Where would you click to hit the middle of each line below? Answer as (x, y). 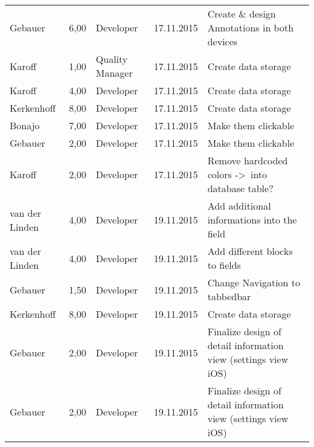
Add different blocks (250, 251)
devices (223, 41)
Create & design (242, 14)
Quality (112, 59)
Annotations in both (251, 27)
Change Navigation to (254, 282)
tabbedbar (229, 296)
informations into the (252, 220)
